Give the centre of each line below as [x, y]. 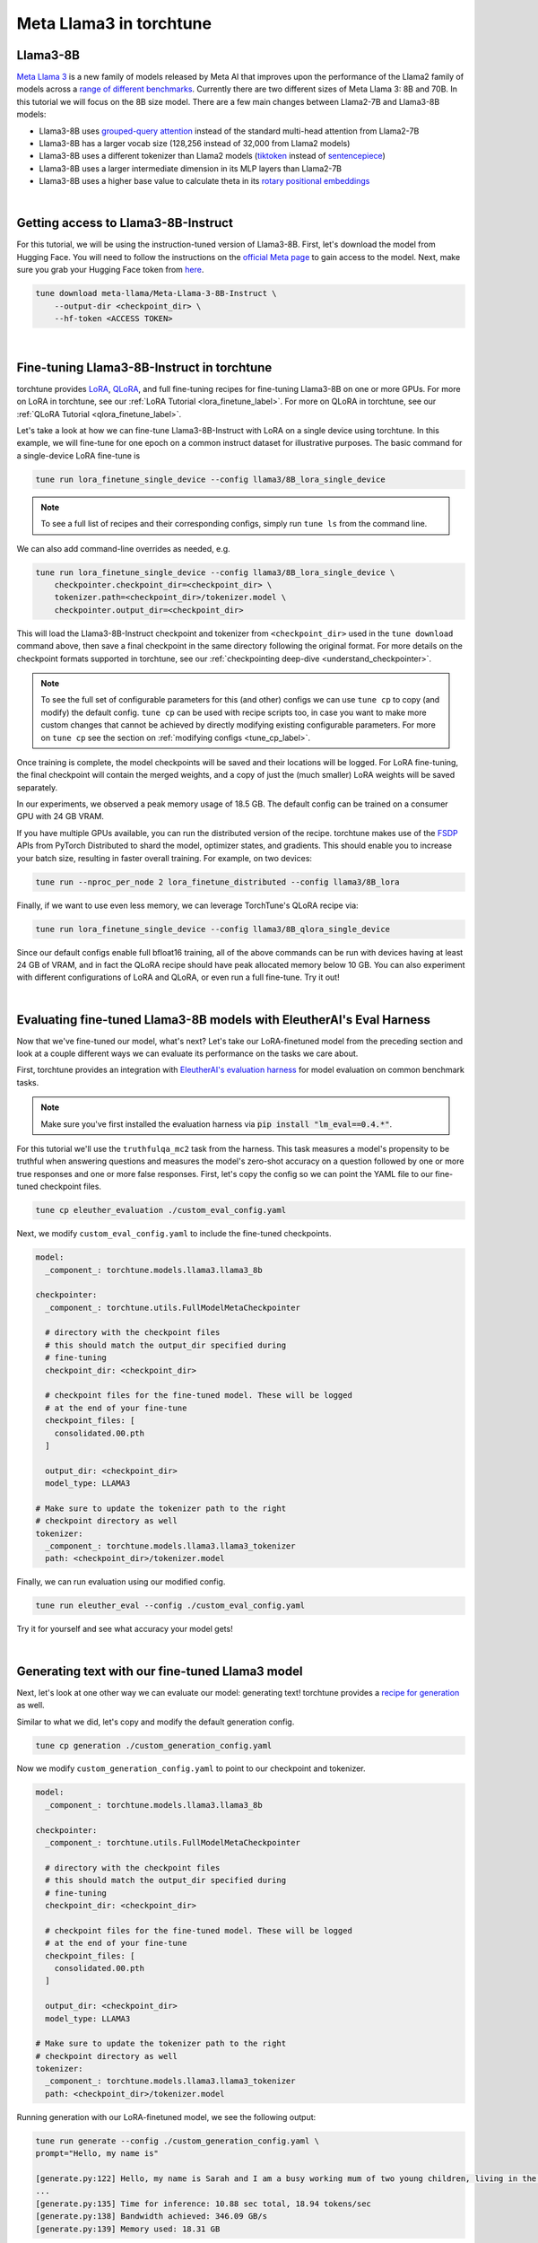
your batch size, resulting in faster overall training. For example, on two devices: [165, 858]
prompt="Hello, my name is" [97, 2154]
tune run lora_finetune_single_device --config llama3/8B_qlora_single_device [213, 929]
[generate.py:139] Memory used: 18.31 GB [128, 2229]
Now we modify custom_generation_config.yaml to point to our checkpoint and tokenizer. [191, 1768]
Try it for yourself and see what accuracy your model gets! [125, 1629]
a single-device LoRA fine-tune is [78, 455]
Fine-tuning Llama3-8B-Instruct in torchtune [144, 367]
